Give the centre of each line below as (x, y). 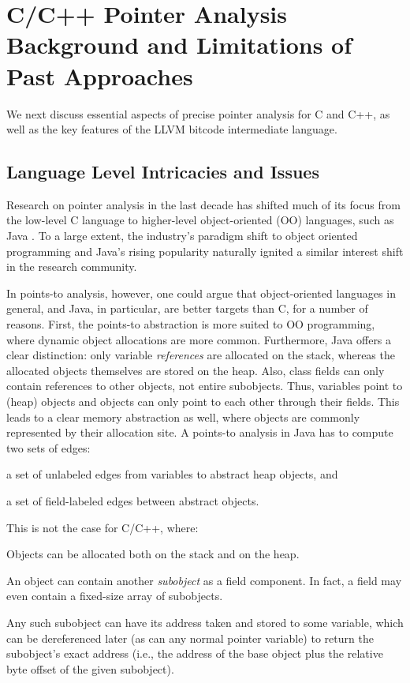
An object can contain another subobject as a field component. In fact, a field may (204, 580)
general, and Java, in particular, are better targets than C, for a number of (187, 308)
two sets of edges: (48, 447)
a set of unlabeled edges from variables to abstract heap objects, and (172, 474)
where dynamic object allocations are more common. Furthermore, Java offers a (199, 339)
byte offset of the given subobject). (90, 668)
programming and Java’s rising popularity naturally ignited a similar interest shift (205, 251)
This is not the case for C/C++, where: (102, 527)
